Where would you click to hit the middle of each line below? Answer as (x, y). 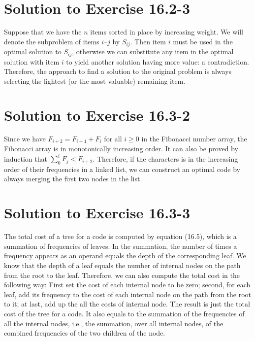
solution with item (32, 61)
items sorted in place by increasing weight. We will (167, 32)
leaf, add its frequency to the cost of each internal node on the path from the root (127, 294)
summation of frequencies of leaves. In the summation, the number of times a (121, 246)
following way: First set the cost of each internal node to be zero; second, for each (127, 285)
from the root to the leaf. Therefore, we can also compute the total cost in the (122, 275)
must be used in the (203, 41)
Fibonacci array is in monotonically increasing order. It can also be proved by (121, 148)
